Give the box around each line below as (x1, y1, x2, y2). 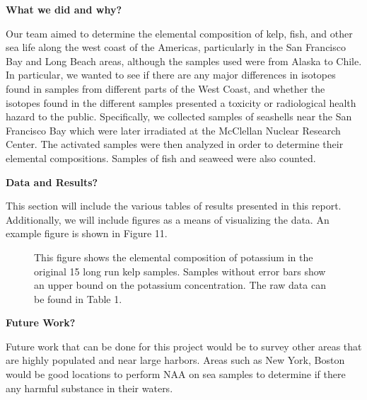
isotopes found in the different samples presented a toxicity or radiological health (6, 95, 356, 110)
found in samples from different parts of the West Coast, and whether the (6, 81, 325, 96)
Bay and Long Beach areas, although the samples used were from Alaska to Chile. (6, 53, 362, 68)
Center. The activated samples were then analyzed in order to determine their (6, 137, 344, 152)
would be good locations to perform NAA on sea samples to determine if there (6, 367, 346, 382)
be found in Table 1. (34, 291, 122, 306)
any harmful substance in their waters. (6, 380, 173, 395)
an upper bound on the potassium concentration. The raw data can (34, 278, 326, 292)
